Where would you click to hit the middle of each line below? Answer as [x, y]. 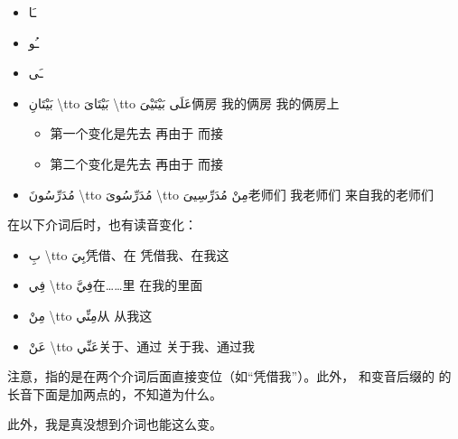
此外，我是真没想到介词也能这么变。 [115, 424]
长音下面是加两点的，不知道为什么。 [115, 393]
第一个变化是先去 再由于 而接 [136, 133]
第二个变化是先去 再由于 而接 [136, 163]
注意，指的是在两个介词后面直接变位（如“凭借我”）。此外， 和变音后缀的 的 [229, 376]
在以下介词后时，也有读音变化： [102, 224]
